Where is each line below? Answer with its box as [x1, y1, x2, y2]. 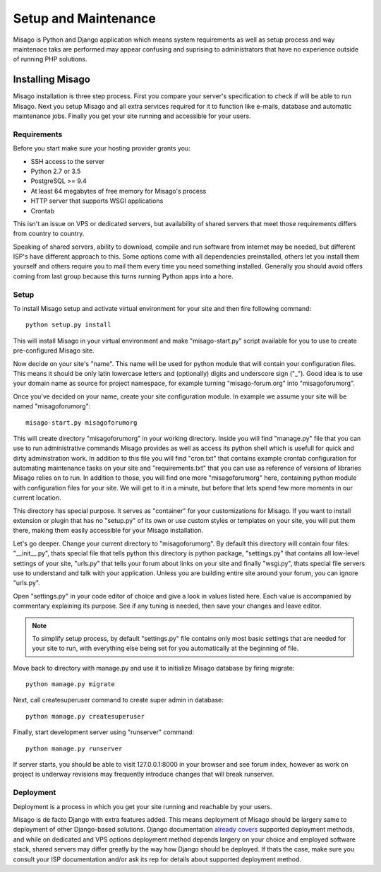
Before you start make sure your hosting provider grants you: [13, 144, 190, 153]
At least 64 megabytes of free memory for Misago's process [30, 187, 207, 195]
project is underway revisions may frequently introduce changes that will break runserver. [13, 770, 274, 779]
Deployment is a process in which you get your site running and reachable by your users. [13, 802, 272, 811]
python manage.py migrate [25, 680, 116, 688]
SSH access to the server [30, 157, 105, 165]
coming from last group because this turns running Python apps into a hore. [13, 272, 234, 281]
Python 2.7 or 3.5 [30, 167, 81, 175]
